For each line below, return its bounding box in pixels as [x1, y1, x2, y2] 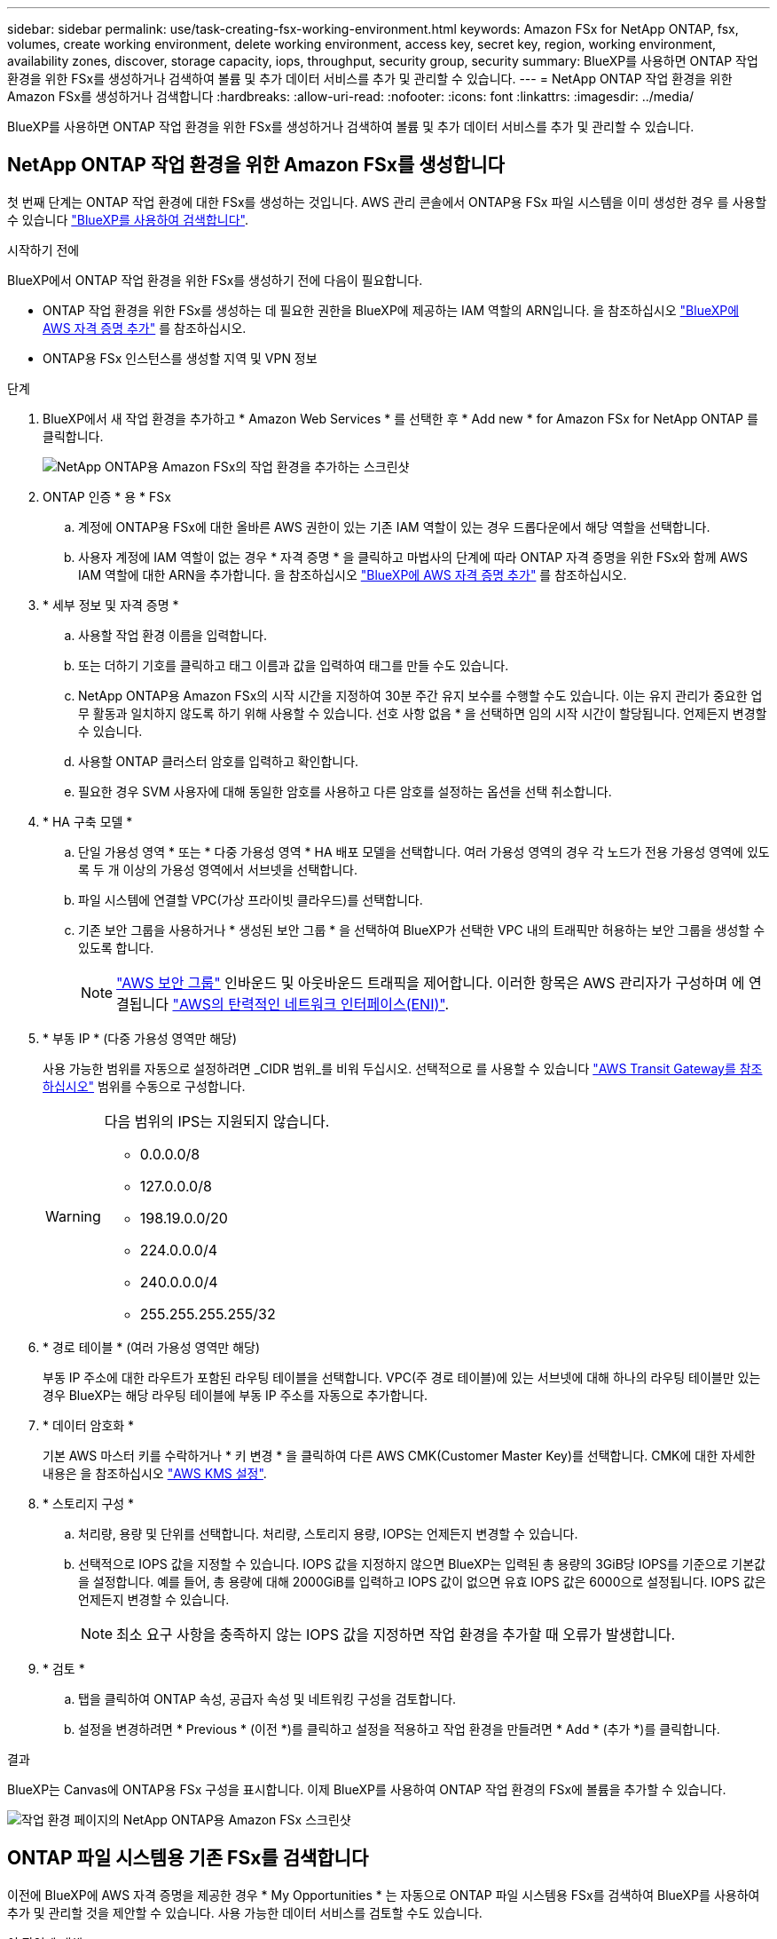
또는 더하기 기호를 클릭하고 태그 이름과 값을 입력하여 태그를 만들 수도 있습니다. [78, 657, 509, 673]
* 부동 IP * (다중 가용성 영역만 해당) [43, 1030, 238, 1046]
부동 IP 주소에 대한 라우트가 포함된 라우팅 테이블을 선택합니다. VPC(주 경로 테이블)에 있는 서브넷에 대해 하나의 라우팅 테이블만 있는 [43, 1369, 761, 1385]
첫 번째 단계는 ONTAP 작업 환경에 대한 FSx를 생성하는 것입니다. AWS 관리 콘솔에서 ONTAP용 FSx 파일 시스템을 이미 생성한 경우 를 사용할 [7, 194, 767, 210]
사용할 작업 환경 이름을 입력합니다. [78, 627, 267, 643]
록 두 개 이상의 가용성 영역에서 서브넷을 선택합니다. [78, 861, 357, 877]
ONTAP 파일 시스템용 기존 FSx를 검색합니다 [7, 1847, 369, 1870]
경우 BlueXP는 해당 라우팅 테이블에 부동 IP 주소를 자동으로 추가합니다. [43, 1387, 428, 1403]
